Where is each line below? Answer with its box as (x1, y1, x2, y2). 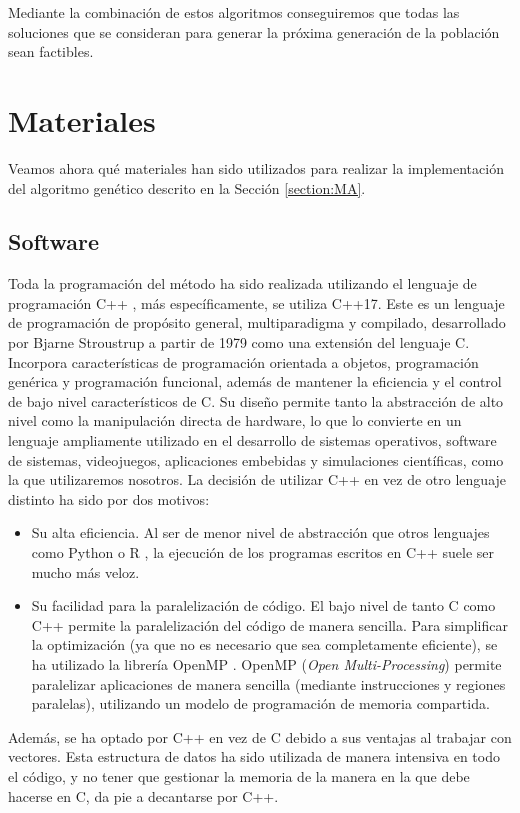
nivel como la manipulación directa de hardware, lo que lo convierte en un (8, 410, 462, 431)
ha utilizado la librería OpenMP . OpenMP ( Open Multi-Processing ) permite (31, 653, 502, 674)
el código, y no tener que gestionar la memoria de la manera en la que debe (8, 765, 470, 786)
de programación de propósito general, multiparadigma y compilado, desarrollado (8, 312, 506, 333)
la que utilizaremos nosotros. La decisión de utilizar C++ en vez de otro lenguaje (8, 469, 507, 490)
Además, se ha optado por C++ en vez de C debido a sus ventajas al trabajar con (8, 726, 512, 747)
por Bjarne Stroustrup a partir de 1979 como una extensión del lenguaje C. (8, 332, 470, 353)
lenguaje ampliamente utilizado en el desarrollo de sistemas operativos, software (8, 430, 497, 451)
